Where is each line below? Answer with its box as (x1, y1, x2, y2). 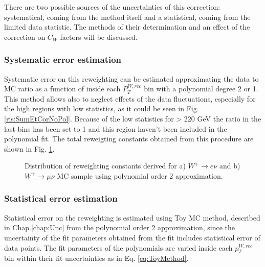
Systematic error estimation (4, 53, 122, 66)
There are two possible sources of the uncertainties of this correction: (4, 2, 220, 12)
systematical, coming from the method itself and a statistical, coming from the (4, 11, 251, 22)
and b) (219, 160, 240, 171)
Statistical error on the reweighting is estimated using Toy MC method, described (4, 212, 260, 223)
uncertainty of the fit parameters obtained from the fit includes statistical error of (4, 232, 260, 242)
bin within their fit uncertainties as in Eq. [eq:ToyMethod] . (4, 253, 189, 263)
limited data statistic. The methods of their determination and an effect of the (4, 21, 250, 32)
